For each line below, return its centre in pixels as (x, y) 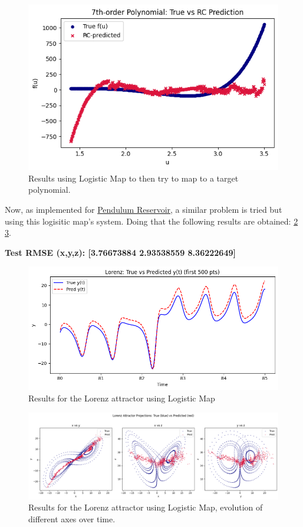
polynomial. (50, 190)
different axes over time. (72, 518)
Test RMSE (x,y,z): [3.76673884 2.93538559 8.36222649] (120, 252)
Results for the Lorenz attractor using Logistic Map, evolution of (146, 507)
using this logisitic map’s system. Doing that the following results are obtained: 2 (151, 221)
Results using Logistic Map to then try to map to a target (134, 178)
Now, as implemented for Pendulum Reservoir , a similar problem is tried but (144, 210)
